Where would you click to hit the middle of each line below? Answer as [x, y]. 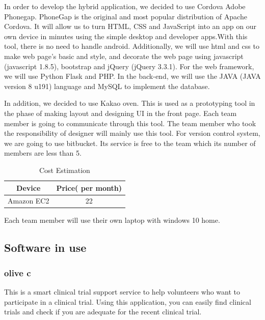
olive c [18, 272]
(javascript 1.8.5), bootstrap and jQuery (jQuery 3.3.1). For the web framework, [129, 66]
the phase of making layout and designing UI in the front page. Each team [121, 113]
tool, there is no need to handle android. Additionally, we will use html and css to [132, 46]
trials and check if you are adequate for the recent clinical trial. [103, 312]
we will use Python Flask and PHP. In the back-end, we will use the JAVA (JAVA [132, 76]
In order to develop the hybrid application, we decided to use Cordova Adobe [125, 6]
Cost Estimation [65, 170]
